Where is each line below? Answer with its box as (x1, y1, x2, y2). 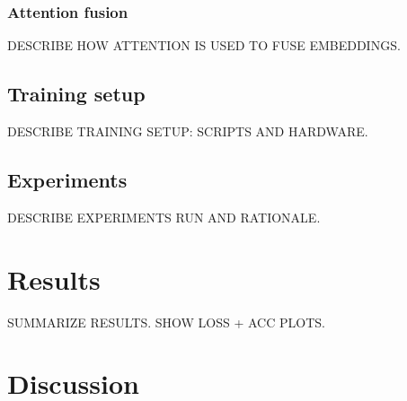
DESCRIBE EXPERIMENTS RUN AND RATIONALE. (7, 207, 321, 226)
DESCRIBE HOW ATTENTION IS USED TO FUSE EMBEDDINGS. (7, 36, 401, 55)
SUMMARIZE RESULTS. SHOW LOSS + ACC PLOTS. (7, 312, 325, 331)
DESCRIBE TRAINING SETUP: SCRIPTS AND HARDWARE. (7, 122, 368, 141)
